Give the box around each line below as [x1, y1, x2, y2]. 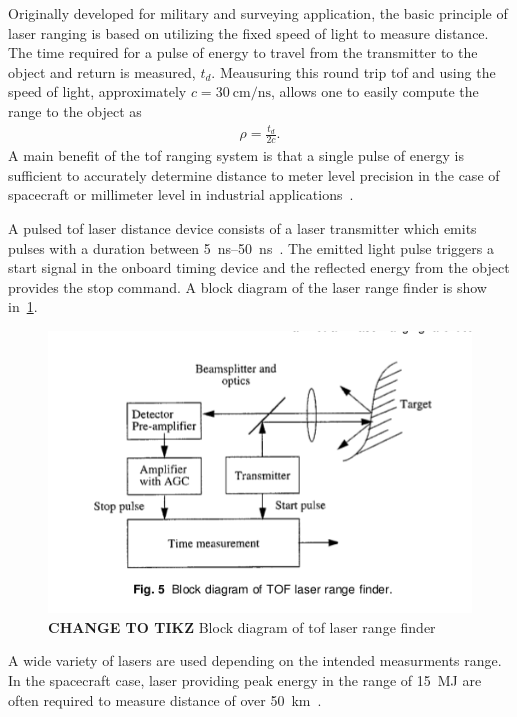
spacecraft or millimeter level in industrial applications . [8, 184, 354, 205]
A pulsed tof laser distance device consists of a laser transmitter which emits [8, 217, 477, 238]
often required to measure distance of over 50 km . [8, 689, 322, 710]
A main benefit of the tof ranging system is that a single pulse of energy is [8, 145, 464, 166]
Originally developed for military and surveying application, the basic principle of [8, 3, 508, 23]
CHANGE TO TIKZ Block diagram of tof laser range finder [48, 616, 436, 637]
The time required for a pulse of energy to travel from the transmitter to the [8, 42, 478, 63]
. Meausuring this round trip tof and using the [211, 61, 496, 82]
